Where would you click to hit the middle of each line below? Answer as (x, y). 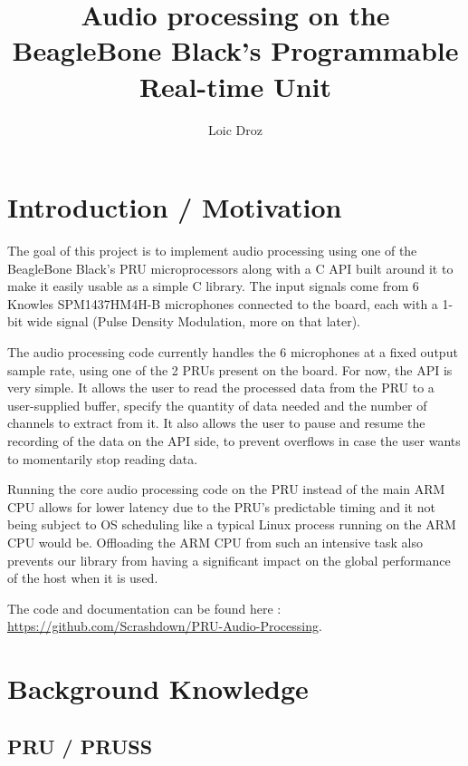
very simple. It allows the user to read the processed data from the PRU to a (221, 388)
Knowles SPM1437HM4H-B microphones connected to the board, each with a (223, 303)
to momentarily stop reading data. (103, 458)
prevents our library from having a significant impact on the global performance (229, 560)
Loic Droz (235, 129)
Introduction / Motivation (175, 207)
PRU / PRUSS (80, 746)
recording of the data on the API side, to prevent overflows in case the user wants (234, 440)
